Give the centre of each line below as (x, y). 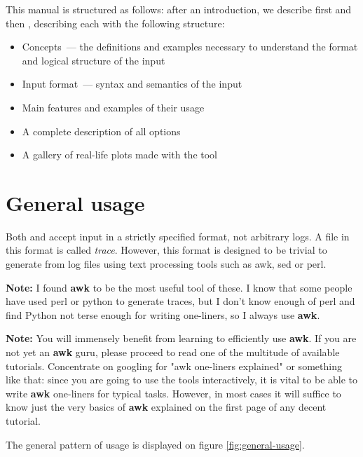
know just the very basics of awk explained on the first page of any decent (166, 407)
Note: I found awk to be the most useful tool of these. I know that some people (179, 287)
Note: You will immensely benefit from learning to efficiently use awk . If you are (181, 338)
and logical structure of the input (94, 60)
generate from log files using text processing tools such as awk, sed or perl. (166, 264)
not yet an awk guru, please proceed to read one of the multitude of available (173, 352)
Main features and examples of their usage (113, 107)
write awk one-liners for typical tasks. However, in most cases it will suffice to (173, 393)
